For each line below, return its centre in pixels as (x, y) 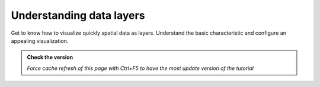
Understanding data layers (78, 15)
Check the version (50, 57)
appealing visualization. (40, 41)
